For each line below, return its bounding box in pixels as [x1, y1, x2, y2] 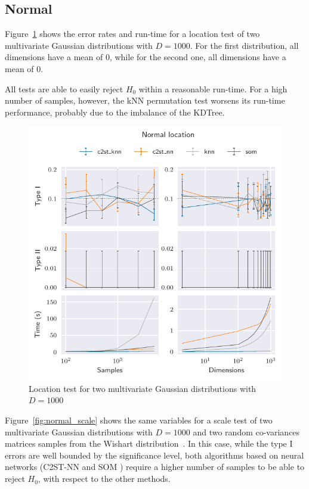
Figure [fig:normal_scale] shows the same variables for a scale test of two [5, 414, 273, 426]
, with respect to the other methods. [38, 472, 171, 485]
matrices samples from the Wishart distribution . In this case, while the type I [5, 437, 293, 450]
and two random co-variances [193, 425, 300, 438]
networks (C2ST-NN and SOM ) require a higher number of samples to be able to [5, 460, 305, 473]
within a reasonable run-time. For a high [138, 82, 288, 95]
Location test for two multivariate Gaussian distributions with [29, 382, 257, 394]
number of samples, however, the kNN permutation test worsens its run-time [5, 94, 285, 107]
